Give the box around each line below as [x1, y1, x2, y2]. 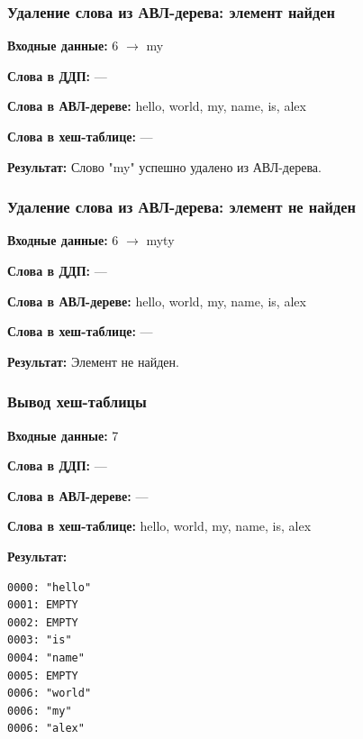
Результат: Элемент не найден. [7, 351, 179, 370]
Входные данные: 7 [7, 425, 119, 444]
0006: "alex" [7, 722, 85, 735]
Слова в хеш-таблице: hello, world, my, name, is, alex [7, 516, 312, 535]
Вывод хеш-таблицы [7, 390, 147, 413]
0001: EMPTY [7, 598, 78, 612]
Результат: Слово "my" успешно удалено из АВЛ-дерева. [7, 157, 322, 176]
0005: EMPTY [7, 669, 78, 682]
